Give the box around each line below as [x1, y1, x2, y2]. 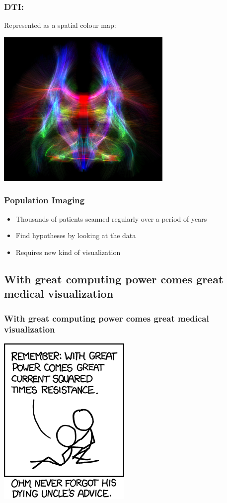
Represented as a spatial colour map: [4, 20, 116, 30]
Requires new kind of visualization [15, 247, 121, 257]
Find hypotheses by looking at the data [15, 230, 136, 241]
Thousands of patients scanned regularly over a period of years [15, 213, 207, 224]
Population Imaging [4, 194, 85, 206]
